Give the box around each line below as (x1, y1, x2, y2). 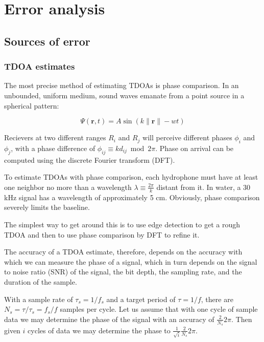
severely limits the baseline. (4, 202, 90, 212)
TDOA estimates (4, 60, 75, 73)
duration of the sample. (4, 276, 77, 287)
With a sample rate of (4, 293, 73, 304)
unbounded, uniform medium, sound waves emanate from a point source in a (4, 90, 245, 100)
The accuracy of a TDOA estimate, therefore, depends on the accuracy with (4, 246, 243, 257)
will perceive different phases (142, 132, 232, 143)
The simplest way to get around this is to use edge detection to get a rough (4, 219, 241, 229)
